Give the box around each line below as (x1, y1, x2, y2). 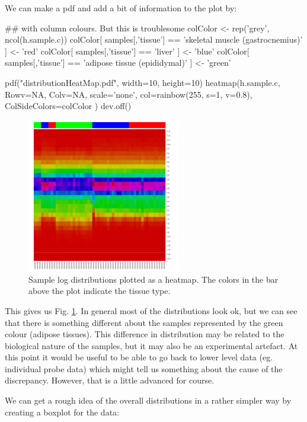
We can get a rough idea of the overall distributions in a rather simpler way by (5, 394, 292, 407)
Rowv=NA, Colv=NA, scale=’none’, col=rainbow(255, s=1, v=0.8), (5, 88, 252, 100)
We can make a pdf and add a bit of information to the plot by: (5, 2, 237, 14)
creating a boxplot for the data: (5, 405, 119, 418)
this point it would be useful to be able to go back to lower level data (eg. (5, 351, 273, 363)
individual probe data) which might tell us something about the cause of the (5, 362, 283, 375)
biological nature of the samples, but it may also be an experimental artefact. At (5, 339, 298, 351)
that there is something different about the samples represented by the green (5, 316, 283, 328)
